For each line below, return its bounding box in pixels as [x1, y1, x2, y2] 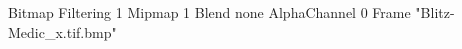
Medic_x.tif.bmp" [8, 21, 117, 42]
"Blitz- [415, 2, 455, 22]
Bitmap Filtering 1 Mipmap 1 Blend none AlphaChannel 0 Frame [8, 2, 411, 22]
